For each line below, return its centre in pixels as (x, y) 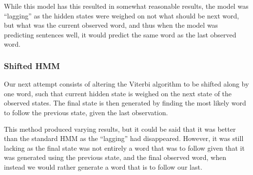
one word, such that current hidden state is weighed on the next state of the (118, 93)
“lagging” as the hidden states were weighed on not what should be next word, (122, 15)
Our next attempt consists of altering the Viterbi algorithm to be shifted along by (126, 84)
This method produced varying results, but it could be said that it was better (120, 129)
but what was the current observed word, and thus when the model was (111, 25)
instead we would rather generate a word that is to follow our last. (103, 166)
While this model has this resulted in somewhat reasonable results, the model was (126, 6)
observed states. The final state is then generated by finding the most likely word (125, 103)
